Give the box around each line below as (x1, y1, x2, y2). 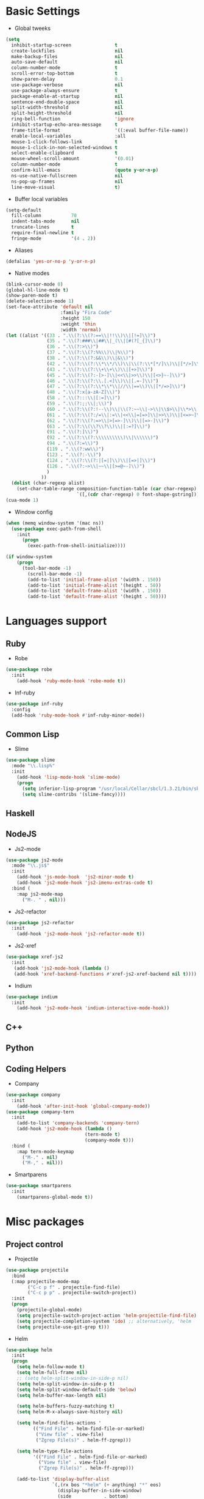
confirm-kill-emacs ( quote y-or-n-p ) (11, 167, 159, 174)
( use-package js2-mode (5, 857, 63, 863)
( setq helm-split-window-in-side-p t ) (16, 1380, 115, 1387)
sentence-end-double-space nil (11, 99, 123, 105)
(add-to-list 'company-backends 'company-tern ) (16, 1120, 139, 1126)
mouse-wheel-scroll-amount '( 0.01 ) (11, 156, 135, 162)
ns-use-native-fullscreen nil (11, 172, 123, 179)
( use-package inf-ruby (5, 701, 63, 707)
